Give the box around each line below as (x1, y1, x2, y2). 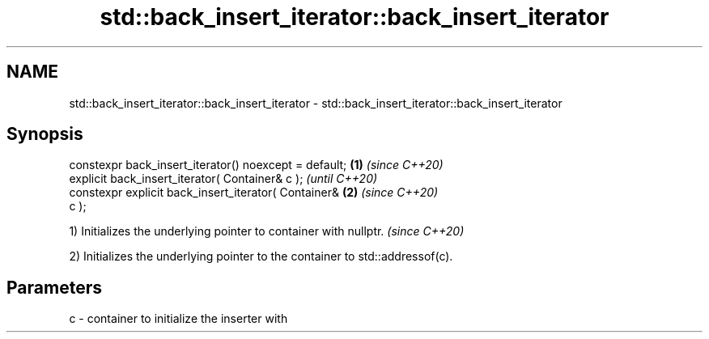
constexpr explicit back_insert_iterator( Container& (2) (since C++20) (69, 185, 439, 200)
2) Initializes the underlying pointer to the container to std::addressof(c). (69, 249, 453, 264)
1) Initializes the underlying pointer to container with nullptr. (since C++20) (69, 224, 465, 239)
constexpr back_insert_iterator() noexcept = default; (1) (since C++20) (69, 158, 444, 172)
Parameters (6, 277, 102, 298)
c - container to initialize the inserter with (69, 311, 288, 326)
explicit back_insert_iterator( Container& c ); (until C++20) (69, 172, 378, 186)
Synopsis (6, 124, 83, 145)
